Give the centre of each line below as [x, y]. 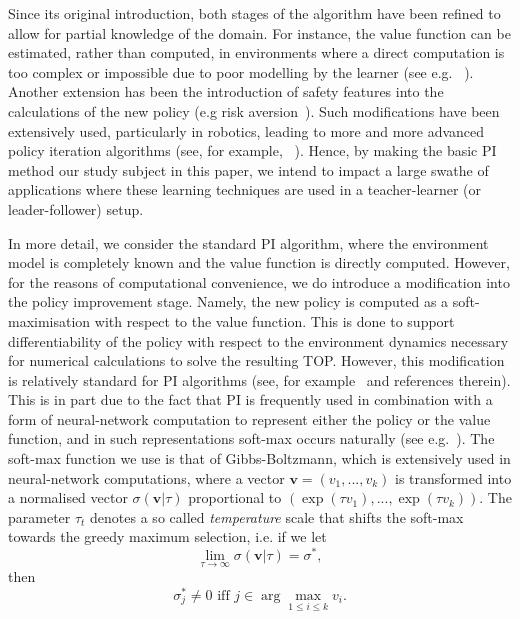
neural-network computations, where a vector [146, 477]
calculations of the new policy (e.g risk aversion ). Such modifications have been [254, 110]
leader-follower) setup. [76, 208]
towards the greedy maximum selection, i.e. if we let [167, 536]
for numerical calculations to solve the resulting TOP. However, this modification [256, 360]
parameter [39, 516]
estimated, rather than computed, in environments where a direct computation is [256, 52]
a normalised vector [68, 497]
